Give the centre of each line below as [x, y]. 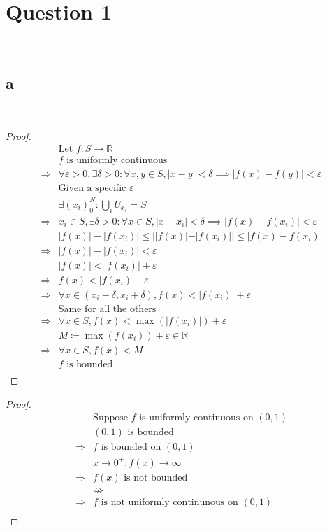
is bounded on [131, 447]
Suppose [110, 418]
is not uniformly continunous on [169, 502]
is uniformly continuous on [196, 418]
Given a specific [92, 189]
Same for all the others [107, 309]
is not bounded [156, 477]
